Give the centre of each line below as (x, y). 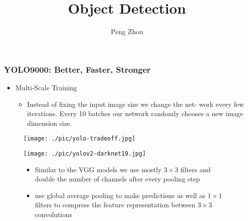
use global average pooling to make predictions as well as (120, 195)
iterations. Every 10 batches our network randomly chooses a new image (135, 113)
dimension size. (50, 123)
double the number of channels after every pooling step (117, 179)
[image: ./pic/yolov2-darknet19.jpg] (85, 154)
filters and (196, 169)
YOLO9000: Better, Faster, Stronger (77, 69)
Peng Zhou (127, 31)
